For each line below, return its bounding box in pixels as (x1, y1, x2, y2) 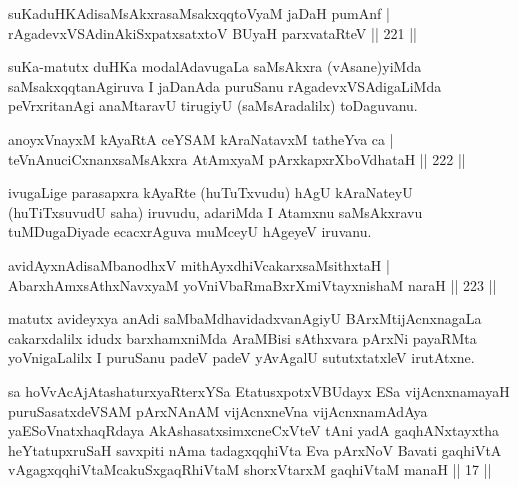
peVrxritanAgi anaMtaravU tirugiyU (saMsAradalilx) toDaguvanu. (8, 95, 418, 116)
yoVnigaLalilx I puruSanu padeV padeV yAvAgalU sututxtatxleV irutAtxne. (8, 347, 475, 368)
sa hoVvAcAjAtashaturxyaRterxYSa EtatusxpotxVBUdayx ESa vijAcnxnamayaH (8, 380, 510, 401)
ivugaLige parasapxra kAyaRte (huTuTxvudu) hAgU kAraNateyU (8, 182, 413, 203)
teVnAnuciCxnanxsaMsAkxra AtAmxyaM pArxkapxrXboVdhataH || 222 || (8, 148, 466, 169)
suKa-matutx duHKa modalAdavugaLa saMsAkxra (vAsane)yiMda (8, 56, 422, 77)
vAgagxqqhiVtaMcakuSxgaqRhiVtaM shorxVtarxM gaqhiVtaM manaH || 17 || (8, 459, 492, 480)
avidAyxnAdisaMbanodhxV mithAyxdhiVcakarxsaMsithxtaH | (8, 254, 390, 275)
